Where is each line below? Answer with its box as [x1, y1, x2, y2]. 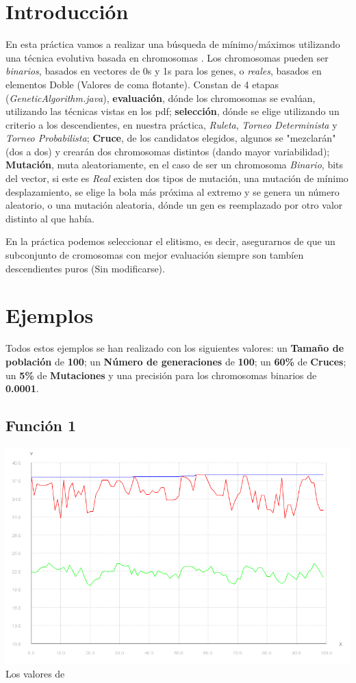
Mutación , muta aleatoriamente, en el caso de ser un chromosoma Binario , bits [5, 157, 344, 172]
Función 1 [5, 415, 77, 436]
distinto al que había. [5, 211, 94, 225]
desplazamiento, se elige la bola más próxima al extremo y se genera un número [5, 184, 340, 198]
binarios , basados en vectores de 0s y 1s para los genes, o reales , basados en [5, 64, 322, 78]
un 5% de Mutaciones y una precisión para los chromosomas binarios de [5, 368, 317, 382]
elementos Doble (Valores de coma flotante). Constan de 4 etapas [5, 77, 279, 91]
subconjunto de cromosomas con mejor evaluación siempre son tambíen [5, 248, 304, 262]
